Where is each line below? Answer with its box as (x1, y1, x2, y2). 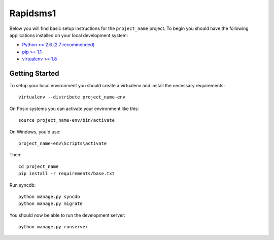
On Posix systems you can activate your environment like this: (9, 106, 139, 112)
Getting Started (9, 69, 59, 78)
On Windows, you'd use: (9, 128, 61, 134)
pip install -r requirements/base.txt (18, 170, 115, 177)
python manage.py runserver (18, 224, 88, 230)
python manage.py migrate (18, 201, 83, 207)
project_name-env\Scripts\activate (18, 140, 107, 146)
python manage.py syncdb (18, 193, 80, 199)
